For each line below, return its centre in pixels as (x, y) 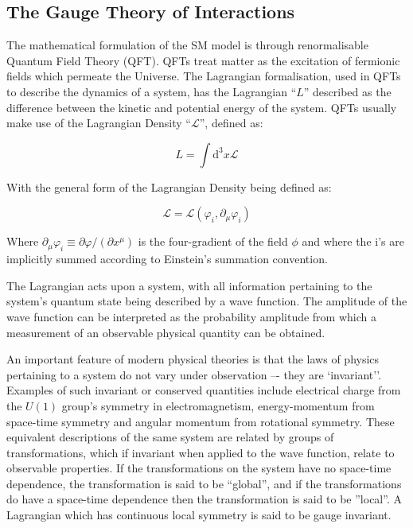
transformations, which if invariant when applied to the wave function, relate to (201, 452)
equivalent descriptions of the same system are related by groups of (170, 437)
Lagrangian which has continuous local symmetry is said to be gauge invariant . (199, 515)
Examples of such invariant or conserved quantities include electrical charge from (204, 390)
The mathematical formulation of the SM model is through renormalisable (187, 45)
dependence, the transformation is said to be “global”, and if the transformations (204, 483)
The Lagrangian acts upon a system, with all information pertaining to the (189, 285)
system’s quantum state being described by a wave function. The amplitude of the (207, 301)
